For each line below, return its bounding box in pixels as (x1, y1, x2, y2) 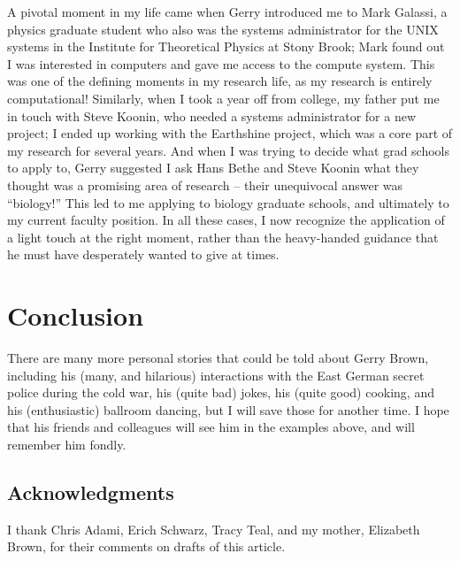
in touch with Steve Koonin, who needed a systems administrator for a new (7, 106, 417, 125)
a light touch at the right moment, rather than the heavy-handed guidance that (7, 227, 439, 246)
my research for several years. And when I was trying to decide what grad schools (7, 141, 450, 159)
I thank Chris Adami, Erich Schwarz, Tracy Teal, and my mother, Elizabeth (7, 519, 420, 538)
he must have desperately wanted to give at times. (7, 245, 280, 264)
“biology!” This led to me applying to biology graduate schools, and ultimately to (7, 193, 449, 211)
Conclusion (7, 297, 144, 334)
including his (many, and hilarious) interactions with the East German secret (7, 365, 425, 384)
